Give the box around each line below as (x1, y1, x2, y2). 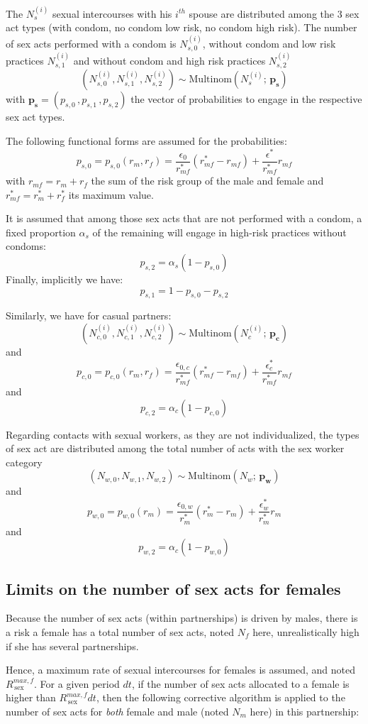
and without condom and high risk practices (73, 53, 266, 68)
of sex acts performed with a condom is (6, 35, 177, 50)
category (6, 454, 43, 469)
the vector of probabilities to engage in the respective (130, 92, 362, 106)
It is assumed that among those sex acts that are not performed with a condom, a (6, 211, 362, 226)
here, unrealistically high (252, 624, 359, 639)
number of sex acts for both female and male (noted (6, 703, 229, 718)
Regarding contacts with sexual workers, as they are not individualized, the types (6, 427, 359, 441)
